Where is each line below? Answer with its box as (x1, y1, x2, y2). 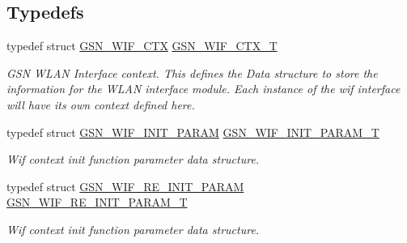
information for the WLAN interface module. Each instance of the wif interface (6, 80, 401, 97)
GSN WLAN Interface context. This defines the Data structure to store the (6, 64, 378, 81)
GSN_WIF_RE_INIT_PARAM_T (6, 194, 188, 211)
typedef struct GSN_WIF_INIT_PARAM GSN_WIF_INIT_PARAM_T (6, 123, 379, 140)
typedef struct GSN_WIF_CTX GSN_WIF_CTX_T (6, 37, 278, 54)
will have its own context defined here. (6, 96, 195, 113)
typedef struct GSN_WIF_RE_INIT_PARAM (6, 177, 244, 194)
